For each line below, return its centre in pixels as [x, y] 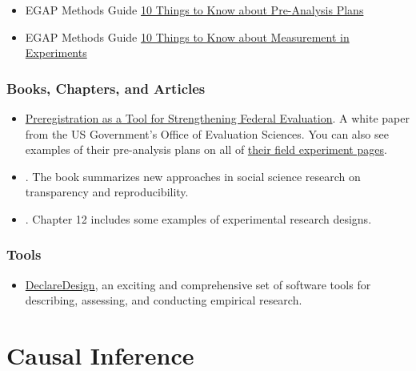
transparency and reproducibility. [107, 192]
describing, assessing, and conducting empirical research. [164, 300]
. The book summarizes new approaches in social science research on [193, 176]
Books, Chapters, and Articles [106, 88]
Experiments [56, 52]
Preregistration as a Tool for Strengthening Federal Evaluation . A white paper [217, 118]
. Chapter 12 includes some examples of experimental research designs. [198, 218]
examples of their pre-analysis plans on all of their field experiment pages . [206, 149]
